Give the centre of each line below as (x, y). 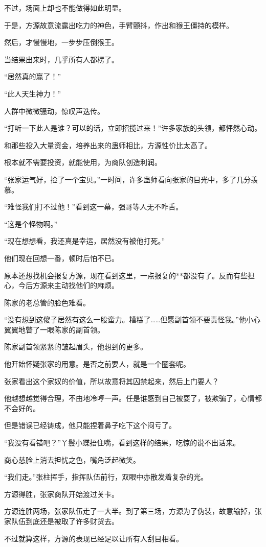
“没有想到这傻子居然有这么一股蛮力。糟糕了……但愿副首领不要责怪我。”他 (125, 319)
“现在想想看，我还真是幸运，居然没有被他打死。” (85, 241)
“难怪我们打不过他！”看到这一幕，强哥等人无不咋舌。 (94, 207)
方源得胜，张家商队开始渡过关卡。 (61, 494)
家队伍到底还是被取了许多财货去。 (61, 521)
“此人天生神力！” (33, 93)
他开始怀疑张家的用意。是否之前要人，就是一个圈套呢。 (97, 364)
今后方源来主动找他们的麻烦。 (68, 285)
